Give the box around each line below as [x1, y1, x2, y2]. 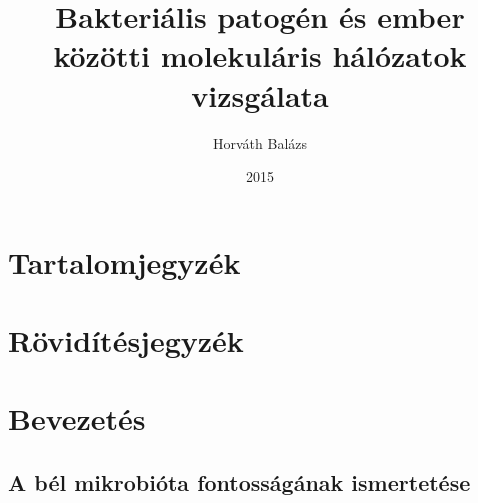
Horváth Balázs [212, 132, 308, 153]
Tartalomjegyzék [8, 241, 241, 282]
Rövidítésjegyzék [8, 320, 244, 361]
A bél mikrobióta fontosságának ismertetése [8, 467, 471, 498]
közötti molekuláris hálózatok [53, 35, 467, 76]
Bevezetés [8, 398, 146, 439]
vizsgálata [191, 74, 329, 115]
